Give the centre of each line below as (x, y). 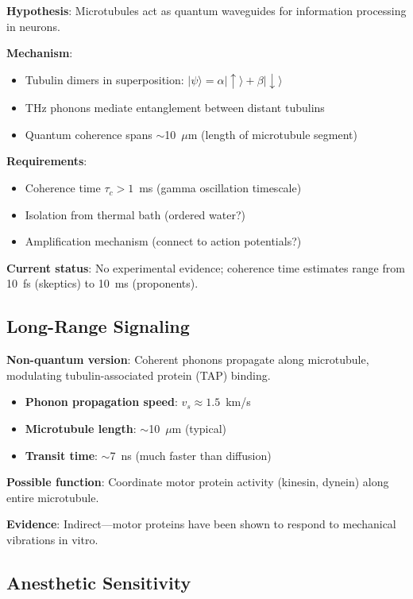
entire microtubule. (53, 497)
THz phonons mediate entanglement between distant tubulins (175, 108)
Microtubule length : (81, 429)
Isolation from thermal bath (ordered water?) (135, 214)
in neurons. (33, 26)
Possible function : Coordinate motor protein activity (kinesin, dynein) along (198, 482)
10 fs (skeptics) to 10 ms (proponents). (102, 283)
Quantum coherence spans (89, 134)
